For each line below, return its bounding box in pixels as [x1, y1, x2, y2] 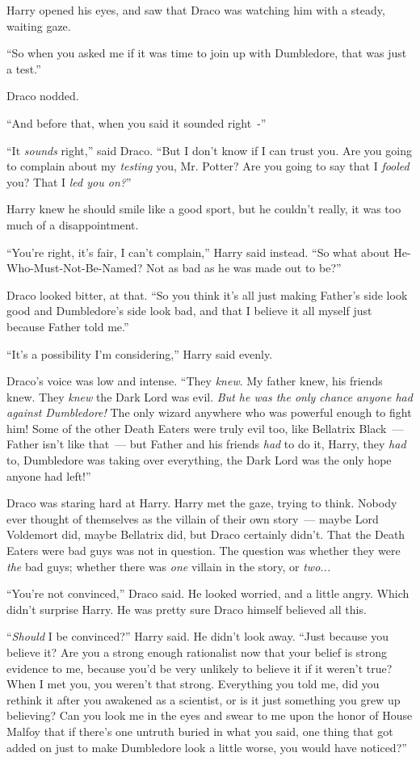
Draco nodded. [6, 87, 79, 104]
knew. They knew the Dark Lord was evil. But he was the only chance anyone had [6, 388, 413, 405]
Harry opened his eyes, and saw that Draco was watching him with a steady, [6, 2, 385, 18]
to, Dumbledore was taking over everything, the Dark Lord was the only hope [6, 452, 392, 469]
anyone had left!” [6, 467, 91, 484]
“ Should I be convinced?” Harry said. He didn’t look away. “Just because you [6, 628, 388, 645]
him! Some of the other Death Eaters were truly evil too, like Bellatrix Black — [6, 419, 404, 436]
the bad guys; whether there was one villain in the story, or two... [6, 557, 331, 574]
